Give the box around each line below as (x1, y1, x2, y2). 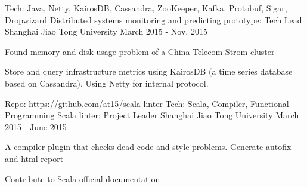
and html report (5, 152, 64, 164)
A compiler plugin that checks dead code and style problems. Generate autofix (5, 140, 292, 153)
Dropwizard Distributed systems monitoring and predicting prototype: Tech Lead (5, 13, 302, 26)
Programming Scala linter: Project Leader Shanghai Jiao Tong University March (5, 109, 299, 121)
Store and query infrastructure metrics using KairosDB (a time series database (5, 65, 293, 78)
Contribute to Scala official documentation (5, 172, 160, 185)
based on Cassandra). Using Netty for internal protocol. (5, 76, 209, 89)
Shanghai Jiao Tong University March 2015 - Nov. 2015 (5, 25, 207, 38)
